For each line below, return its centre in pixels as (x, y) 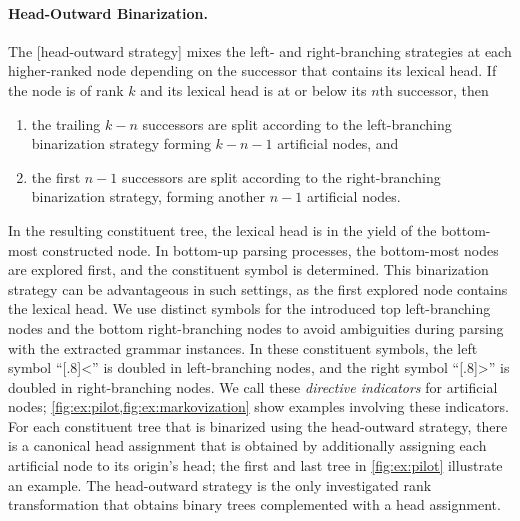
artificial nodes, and (338, 143)
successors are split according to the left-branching (297, 123)
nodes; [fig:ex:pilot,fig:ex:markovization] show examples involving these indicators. (259, 406)
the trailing (66, 123)
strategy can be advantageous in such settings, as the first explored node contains (258, 288)
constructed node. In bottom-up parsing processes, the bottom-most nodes (270, 249)
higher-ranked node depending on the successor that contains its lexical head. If (252, 70)
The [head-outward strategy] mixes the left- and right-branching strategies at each (260, 50)
